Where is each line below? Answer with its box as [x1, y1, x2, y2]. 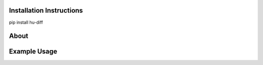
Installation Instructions [9, 6, 83, 15]
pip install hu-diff [9, 19, 43, 25]
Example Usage [9, 48, 57, 56]
